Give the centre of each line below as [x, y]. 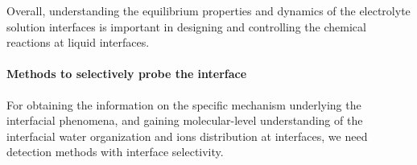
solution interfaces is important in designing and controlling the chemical [186, 26]
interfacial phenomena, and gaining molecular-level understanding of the [185, 120]
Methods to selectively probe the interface [127, 74]
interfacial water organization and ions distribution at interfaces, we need [187, 136]
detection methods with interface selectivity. [115, 152]
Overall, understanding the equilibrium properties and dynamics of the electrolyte [208, 10]
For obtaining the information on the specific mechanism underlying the [184, 104]
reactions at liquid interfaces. [78, 42]
